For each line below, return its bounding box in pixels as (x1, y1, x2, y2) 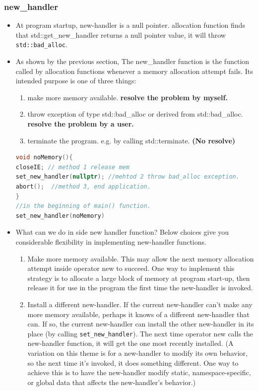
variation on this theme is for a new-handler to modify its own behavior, (27, 347, 248, 358)
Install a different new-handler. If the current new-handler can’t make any (27, 299, 253, 309)
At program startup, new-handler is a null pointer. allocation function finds (15, 20, 245, 30)
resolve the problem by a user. (27, 119, 134, 129)
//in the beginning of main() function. (15, 202, 151, 210)
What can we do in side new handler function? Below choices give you (15, 227, 229, 237)
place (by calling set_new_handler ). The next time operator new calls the (27, 328, 254, 338)
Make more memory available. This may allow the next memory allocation (27, 253, 254, 263)
